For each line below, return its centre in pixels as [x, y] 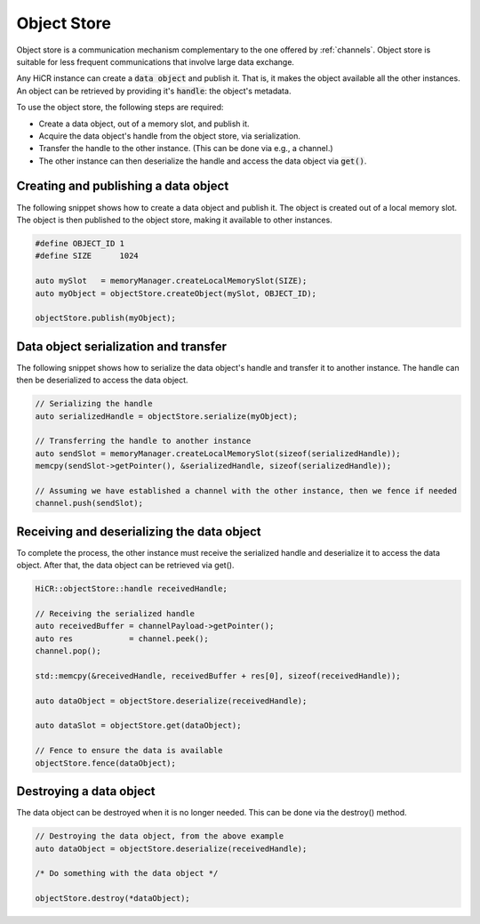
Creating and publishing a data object [123, 186]
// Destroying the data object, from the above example [160, 836]
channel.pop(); [68, 651]
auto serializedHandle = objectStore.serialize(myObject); [166, 416]
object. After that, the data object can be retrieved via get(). [125, 566]
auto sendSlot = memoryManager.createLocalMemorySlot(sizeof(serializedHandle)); [218, 453]
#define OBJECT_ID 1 [80, 243]
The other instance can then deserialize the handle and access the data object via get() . [203, 161]
